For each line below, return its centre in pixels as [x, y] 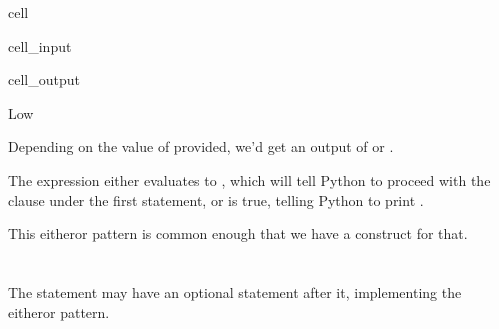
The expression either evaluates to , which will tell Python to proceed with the [249, 179]
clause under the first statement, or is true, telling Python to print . [216, 199]
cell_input [40, 45]
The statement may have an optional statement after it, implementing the [235, 291]
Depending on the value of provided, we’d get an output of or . [201, 146]
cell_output [44, 79]
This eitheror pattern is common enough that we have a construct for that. [238, 233]
